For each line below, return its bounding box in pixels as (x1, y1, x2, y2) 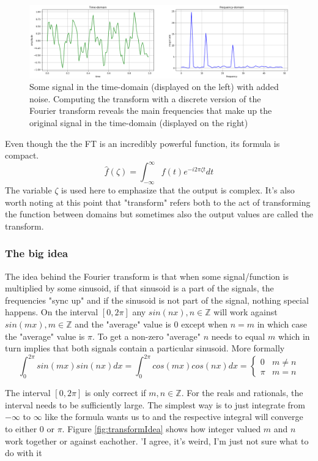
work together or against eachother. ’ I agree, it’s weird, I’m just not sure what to (5, 434, 309, 447)
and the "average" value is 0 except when (75, 318, 227, 331)
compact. (5, 149, 39, 162)
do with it (5, 446, 42, 459)
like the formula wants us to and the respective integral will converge (45, 410, 303, 423)
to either (5, 422, 37, 435)
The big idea (5, 245, 68, 261)
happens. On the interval (5, 305, 98, 318)
